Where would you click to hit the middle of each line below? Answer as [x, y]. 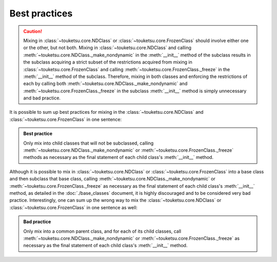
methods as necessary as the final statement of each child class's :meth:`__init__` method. [118, 157]
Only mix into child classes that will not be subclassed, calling [88, 143]
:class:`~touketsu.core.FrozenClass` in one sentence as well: [74, 207]
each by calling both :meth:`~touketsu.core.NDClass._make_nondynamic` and [105, 84]
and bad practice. [42, 98]
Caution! [33, 31]
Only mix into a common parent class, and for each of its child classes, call [102, 231]
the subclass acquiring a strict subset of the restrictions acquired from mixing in [108, 62]
